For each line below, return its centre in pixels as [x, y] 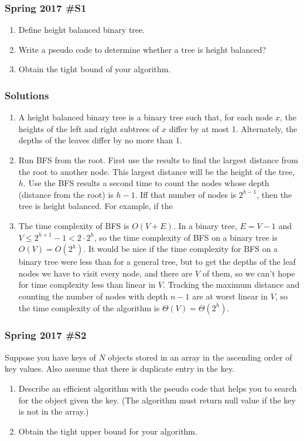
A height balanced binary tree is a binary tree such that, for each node [146, 117]
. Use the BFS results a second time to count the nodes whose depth [146, 183]
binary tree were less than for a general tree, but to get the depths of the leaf [157, 262]
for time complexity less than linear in [87, 285]
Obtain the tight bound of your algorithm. [95, 69]
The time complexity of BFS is [74, 225]
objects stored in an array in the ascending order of [200, 357]
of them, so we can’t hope [249, 273]
